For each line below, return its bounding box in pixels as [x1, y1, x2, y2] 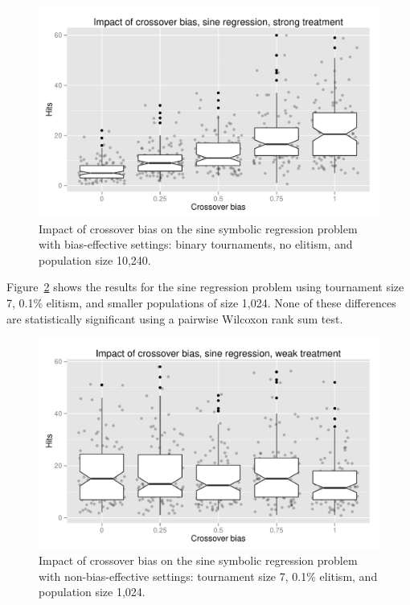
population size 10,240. [39, 251, 151, 268]
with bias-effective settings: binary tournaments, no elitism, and [39, 236, 353, 253]
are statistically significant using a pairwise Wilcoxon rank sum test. [6, 310, 343, 327]
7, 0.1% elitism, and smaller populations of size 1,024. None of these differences [6, 294, 396, 311]
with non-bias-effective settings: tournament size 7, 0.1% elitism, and [39, 567, 378, 584]
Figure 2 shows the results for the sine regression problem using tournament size [6, 278, 404, 295]
